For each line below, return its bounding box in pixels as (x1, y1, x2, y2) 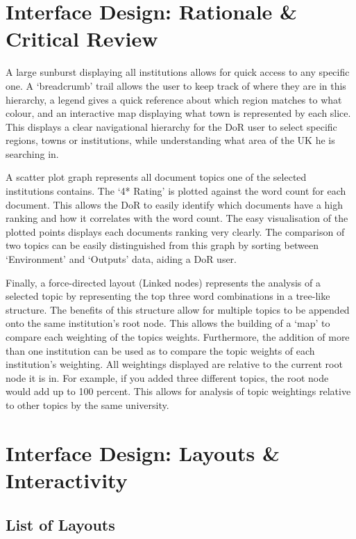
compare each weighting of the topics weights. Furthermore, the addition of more (6, 330, 350, 344)
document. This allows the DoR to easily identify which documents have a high (6, 197, 344, 211)
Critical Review (6, 24, 158, 53)
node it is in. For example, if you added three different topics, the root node (6, 370, 329, 385)
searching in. (6, 146, 59, 161)
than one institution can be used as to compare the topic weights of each (6, 343, 315, 357)
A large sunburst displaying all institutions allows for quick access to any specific (6, 65, 350, 79)
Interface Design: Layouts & (6, 438, 280, 467)
